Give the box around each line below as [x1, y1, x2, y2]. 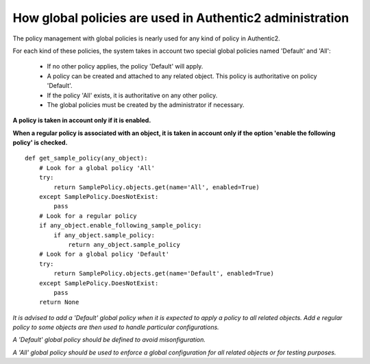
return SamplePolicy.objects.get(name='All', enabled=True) [53, 183, 260, 191]
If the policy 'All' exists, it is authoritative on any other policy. [47, 91, 218, 99]
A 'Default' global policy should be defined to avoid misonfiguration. [12, 336, 206, 344]
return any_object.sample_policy [68, 241, 181, 248]
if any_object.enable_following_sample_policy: [38, 221, 202, 230]
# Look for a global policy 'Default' [38, 250, 170, 258]
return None [38, 298, 79, 306]
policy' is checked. [12, 138, 68, 147]
